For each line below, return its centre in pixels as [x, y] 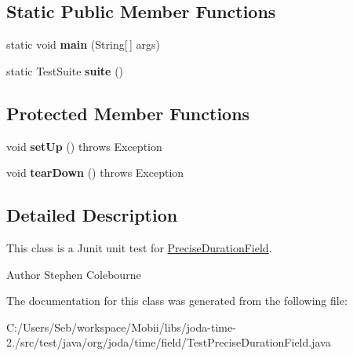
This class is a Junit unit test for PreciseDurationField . [139, 247]
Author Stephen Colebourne [74, 274]
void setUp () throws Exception [84, 146]
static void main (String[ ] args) [83, 44]
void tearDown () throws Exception [95, 172]
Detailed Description [92, 215]
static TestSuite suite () [65, 70]
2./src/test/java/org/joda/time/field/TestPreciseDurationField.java [169, 342]
